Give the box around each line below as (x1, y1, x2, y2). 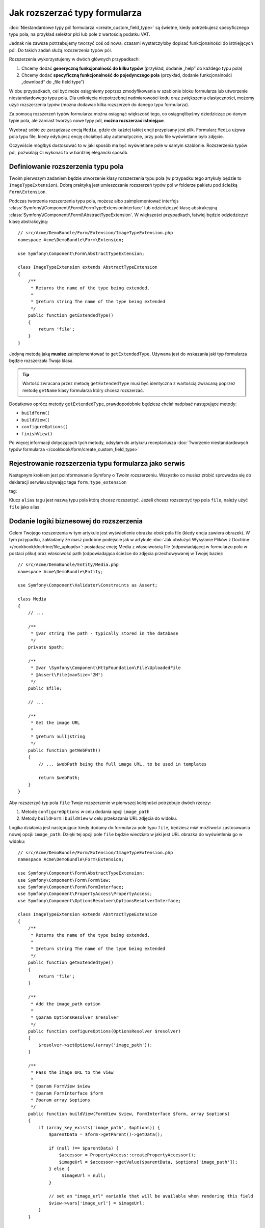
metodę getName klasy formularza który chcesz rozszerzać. (22, 387, 144, 393)
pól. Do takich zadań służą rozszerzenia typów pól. (9, 47, 112, 53)
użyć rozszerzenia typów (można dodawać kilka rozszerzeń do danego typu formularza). (9, 102, 189, 108)
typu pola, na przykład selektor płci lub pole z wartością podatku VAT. (9, 31, 151, 37)
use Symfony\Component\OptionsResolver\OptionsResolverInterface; (18, 898, 181, 903)
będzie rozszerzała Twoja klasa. (9, 358, 74, 363)
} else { (49, 1166, 70, 1172)
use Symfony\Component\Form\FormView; (18, 877, 111, 883)
